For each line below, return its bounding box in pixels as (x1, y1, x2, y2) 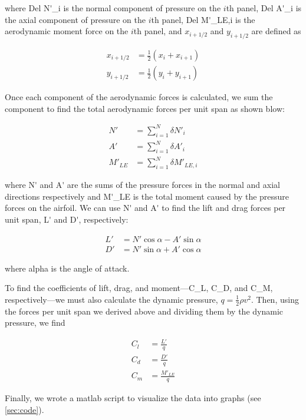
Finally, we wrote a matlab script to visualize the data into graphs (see (5, 392, 261, 404)
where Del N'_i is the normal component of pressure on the (5, 2, 221, 14)
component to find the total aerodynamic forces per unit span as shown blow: (5, 102, 285, 114)
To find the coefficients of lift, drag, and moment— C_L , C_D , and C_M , (5, 282, 273, 294)
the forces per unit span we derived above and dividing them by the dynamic (5, 305, 284, 317)
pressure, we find (5, 316, 65, 329)
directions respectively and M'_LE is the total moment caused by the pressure (5, 190, 289, 202)
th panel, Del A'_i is (226, 2, 302, 14)
